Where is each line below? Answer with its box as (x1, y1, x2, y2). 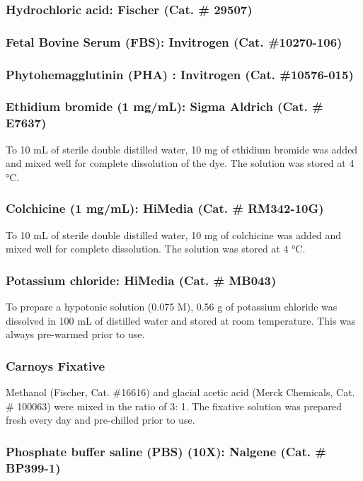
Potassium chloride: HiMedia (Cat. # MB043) (6, 271, 277, 289)
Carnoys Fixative (6, 357, 105, 374)
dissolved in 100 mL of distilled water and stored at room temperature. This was (6, 313, 356, 328)
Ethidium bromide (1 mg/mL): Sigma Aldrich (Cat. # (6, 98, 323, 115)
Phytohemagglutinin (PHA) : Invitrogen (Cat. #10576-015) (6, 65, 354, 83)
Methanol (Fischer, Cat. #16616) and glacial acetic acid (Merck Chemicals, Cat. (6, 385, 355, 400)
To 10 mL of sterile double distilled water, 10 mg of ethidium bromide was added (6, 141, 358, 156)
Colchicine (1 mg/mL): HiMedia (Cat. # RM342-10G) (6, 199, 324, 217)
